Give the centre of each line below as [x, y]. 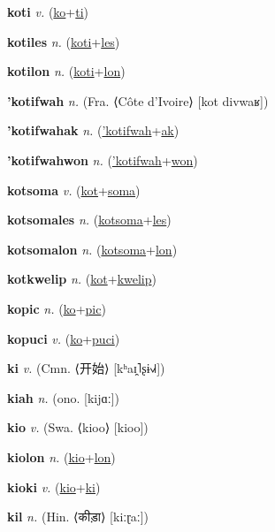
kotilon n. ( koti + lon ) [66, 71]
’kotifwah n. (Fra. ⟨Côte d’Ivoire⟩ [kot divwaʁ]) [138, 100]
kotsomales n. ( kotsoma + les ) [89, 220]
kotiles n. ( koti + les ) [64, 41]
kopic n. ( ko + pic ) [57, 308]
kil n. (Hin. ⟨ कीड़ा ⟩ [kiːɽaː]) [78, 517]
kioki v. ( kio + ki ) [54, 486]
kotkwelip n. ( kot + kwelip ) [82, 279]
